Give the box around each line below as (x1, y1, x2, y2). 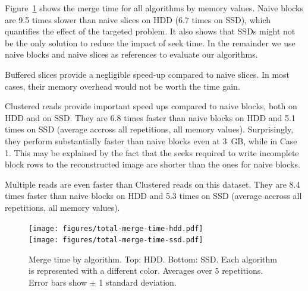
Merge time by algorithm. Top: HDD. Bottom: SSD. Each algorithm (29, 252, 277, 265)
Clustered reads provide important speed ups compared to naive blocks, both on (5, 100, 297, 112)
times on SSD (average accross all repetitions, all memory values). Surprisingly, (5, 123, 294, 135)
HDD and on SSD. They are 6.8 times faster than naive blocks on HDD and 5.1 (5, 111, 296, 124)
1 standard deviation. (99, 276, 177, 288)
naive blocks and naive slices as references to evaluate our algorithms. (5, 48, 258, 61)
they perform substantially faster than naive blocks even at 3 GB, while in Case (5, 134, 297, 147)
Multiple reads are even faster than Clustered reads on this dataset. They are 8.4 (5, 178, 300, 190)
